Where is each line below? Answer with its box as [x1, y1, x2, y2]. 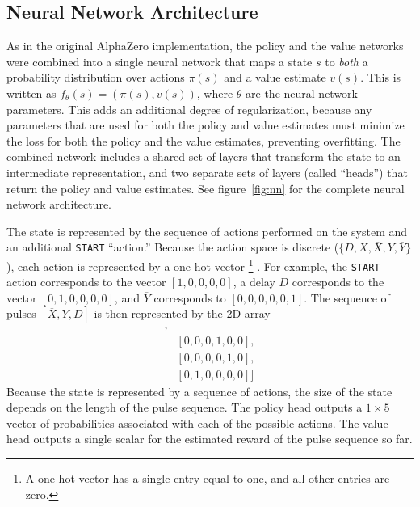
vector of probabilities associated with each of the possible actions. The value [6, 414, 388, 431]
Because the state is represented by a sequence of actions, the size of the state [6, 382, 393, 399]
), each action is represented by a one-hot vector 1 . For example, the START [6, 255, 380, 274]
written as [6, 84, 57, 101]
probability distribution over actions [6, 69, 185, 86]
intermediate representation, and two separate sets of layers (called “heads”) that [6, 163, 408, 180]
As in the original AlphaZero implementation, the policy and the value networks [6, 37, 404, 54]
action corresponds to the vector [6, 273, 166, 290]
